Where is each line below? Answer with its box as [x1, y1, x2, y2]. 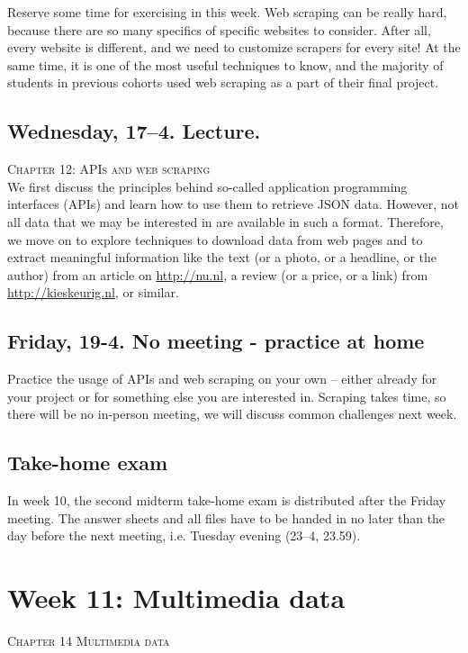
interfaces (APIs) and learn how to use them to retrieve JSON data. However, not [7, 195, 460, 213]
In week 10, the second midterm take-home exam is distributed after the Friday [7, 491, 446, 510]
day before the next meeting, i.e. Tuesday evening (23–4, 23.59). [7, 526, 361, 545]
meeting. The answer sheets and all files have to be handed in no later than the [7, 508, 445, 527]
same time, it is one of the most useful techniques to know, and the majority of [7, 55, 444, 74]
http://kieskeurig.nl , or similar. [7, 283, 179, 302]
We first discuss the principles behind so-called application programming [7, 177, 408, 195]
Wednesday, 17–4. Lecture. [7, 117, 261, 145]
